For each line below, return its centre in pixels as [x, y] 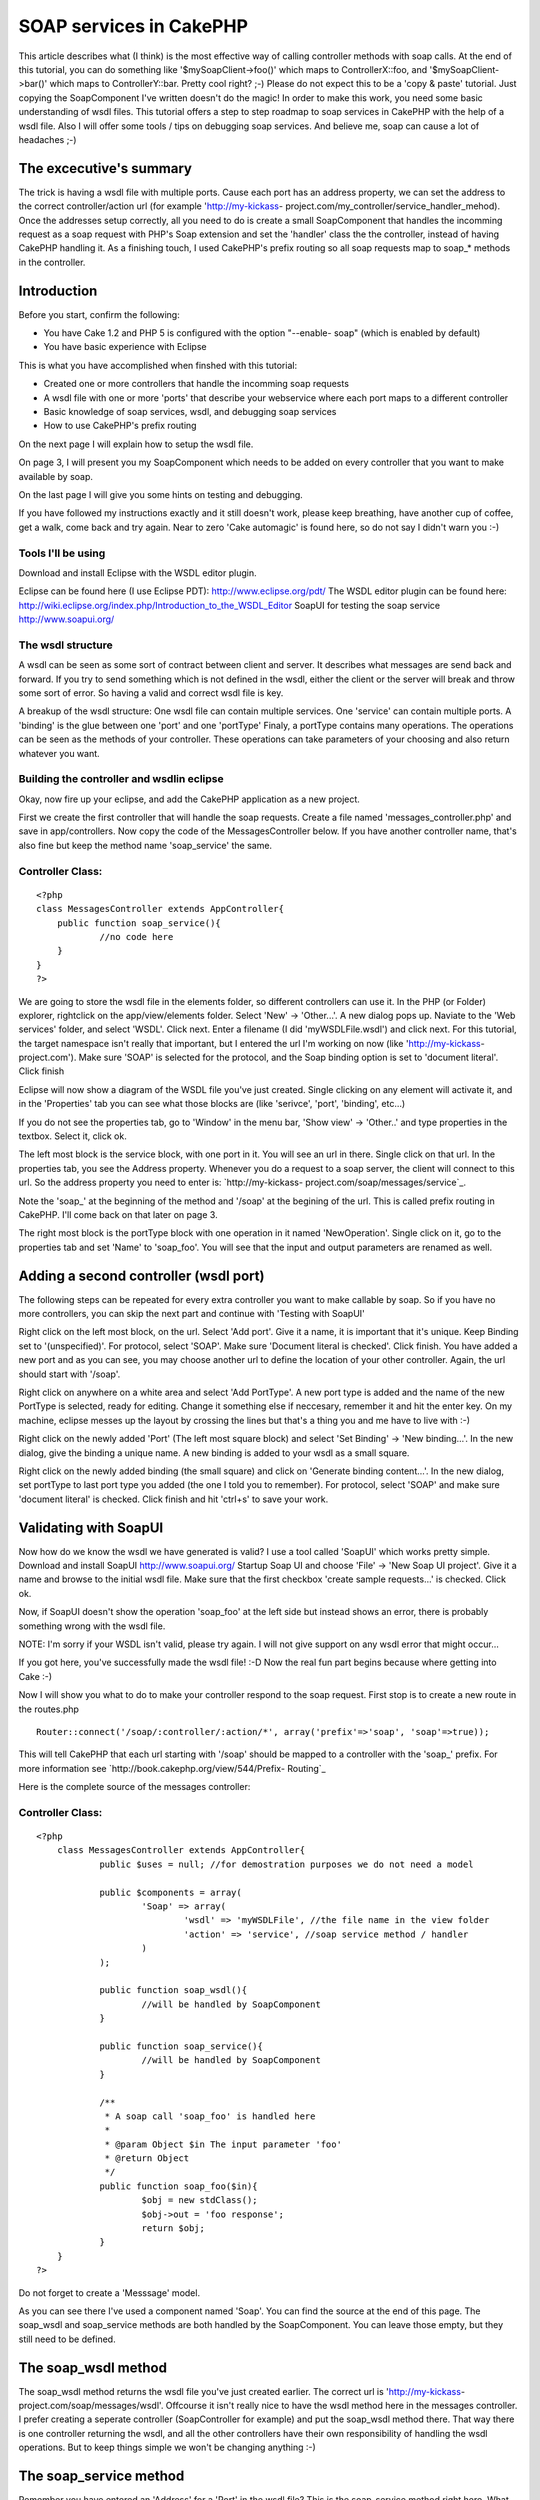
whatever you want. [59, 753]
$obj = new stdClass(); [200, 2200]
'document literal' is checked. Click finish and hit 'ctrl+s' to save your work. [173, 1499]
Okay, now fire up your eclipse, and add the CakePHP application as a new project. [189, 799]
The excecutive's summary [105, 168]
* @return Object [147, 2158]
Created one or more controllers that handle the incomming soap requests [196, 384]
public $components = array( [170, 1892]
